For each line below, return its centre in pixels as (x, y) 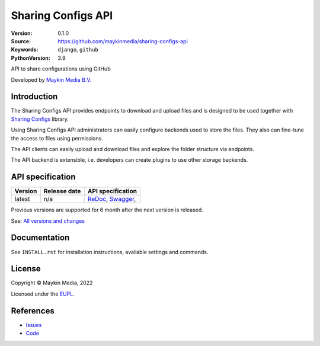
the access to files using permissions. (57, 138)
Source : (21, 41)
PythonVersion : (31, 58)
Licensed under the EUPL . (43, 294)
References (33, 311)
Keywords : (25, 50)
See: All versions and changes (48, 221)
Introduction (34, 97)
